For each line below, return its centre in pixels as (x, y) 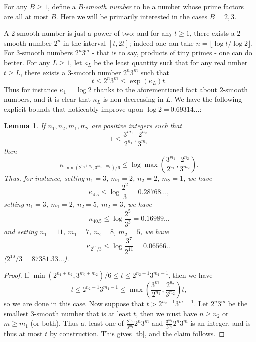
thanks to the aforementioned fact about (156, 89)
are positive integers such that (137, 126)
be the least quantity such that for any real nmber (171, 62)
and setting (21, 231)
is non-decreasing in (133, 99)
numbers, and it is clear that (47, 99)
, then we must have (167, 313)
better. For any (27, 62)
